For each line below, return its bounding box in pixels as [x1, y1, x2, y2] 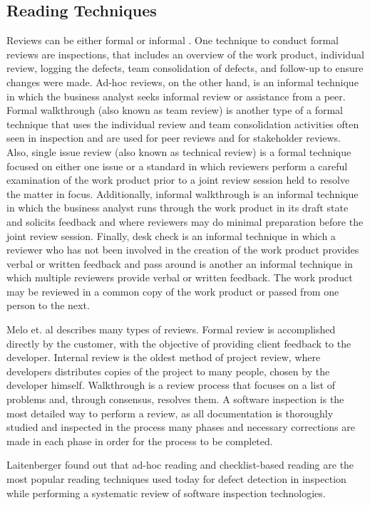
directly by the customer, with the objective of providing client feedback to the [6, 335, 351, 350]
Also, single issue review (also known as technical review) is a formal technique [6, 144, 351, 159]
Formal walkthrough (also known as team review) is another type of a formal [6, 103, 343, 118]
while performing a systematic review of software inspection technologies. [6, 485, 326, 500]
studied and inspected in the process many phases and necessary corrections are [6, 420, 355, 434]
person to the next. [6, 298, 90, 313]
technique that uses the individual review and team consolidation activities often [6, 116, 359, 131]
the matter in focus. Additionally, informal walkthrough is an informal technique [6, 186, 359, 201]
